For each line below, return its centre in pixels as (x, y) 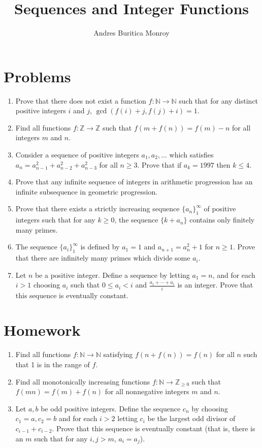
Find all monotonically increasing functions (83, 381)
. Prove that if (159, 164)
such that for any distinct (219, 100)
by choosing (210, 408)
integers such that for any (55, 220)
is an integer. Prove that (215, 285)
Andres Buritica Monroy (132, 33)
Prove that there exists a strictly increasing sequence (97, 209)
